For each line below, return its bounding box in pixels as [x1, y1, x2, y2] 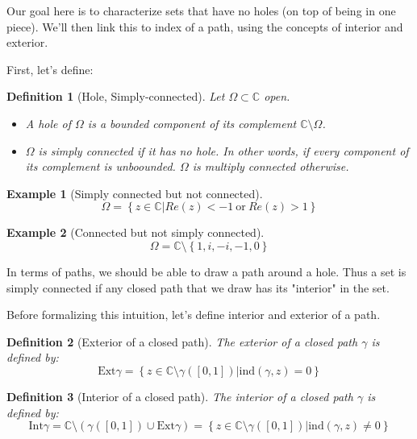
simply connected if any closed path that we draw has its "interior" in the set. [6, 279, 390, 296]
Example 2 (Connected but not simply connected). [6, 224, 265, 241]
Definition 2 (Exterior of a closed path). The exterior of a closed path [6, 333, 358, 350]
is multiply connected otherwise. [192, 158, 349, 175]
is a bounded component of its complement [87, 114, 297, 131]
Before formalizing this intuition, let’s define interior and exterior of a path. [6, 306, 381, 323]
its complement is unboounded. [25, 158, 176, 175]
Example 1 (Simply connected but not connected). [6, 184, 263, 201]
